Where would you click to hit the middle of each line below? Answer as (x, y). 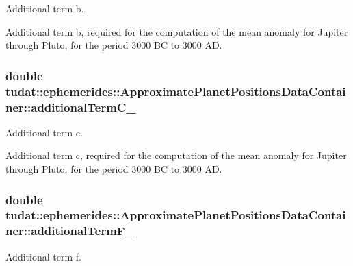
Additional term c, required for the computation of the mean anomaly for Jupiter (176, 155)
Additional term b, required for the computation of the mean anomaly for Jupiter (177, 31)
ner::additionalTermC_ (71, 107)
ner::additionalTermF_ (70, 231)
